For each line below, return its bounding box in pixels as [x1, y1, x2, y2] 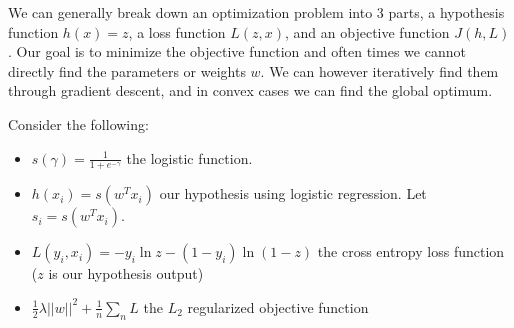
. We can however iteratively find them [260, 60, 499, 81]
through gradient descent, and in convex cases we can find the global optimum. [8, 80, 493, 101]
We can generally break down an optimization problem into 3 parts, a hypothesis [8, 2, 505, 22]
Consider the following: [8, 113, 149, 134]
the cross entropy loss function [317, 241, 505, 262]
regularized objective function [187, 296, 369, 317]
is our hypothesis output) [48, 263, 204, 284]
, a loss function [128, 21, 226, 42]
